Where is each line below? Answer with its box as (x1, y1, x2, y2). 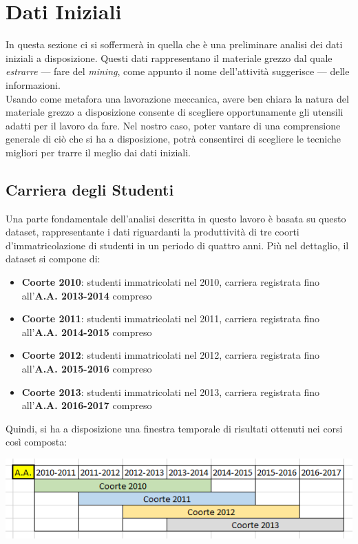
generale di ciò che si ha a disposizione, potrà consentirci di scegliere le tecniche (6, 132, 341, 146)
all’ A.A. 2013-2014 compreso (21, 288, 152, 302)
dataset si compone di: (6, 251, 101, 266)
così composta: (6, 435, 67, 449)
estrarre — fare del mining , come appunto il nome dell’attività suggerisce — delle (6, 64, 350, 79)
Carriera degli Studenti (6, 178, 174, 200)
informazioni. (6, 77, 61, 92)
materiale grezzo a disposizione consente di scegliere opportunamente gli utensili (6, 105, 344, 119)
